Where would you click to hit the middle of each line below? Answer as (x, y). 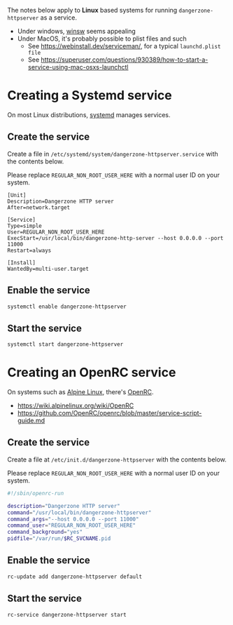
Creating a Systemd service (90, 96)
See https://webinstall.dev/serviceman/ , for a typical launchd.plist (124, 46)
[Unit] (17, 195)
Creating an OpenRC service (92, 373)
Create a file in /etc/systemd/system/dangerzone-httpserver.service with (113, 154)
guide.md (31, 421)
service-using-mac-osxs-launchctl (78, 67)
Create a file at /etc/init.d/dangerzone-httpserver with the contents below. (117, 459)
